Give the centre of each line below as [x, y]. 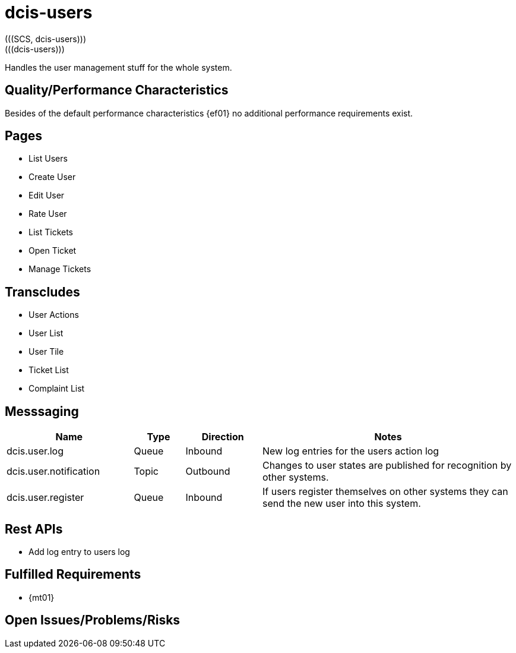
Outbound [208, 471]
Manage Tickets [60, 269]
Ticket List [49, 370]
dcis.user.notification [53, 471]
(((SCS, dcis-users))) [46, 39]
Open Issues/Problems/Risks [93, 620]
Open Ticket [53, 251]
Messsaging [42, 411]
